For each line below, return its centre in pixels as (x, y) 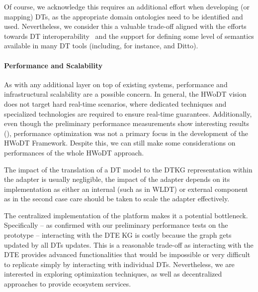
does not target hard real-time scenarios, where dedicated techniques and (115, 103)
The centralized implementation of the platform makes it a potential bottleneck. (126, 215)
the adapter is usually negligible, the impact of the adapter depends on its (117, 179)
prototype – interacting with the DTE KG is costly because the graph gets (118, 235)
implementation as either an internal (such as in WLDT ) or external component (126, 189)
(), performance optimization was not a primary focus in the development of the (126, 133)
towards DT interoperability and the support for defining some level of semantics (129, 36)
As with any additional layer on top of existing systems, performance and (116, 84)
